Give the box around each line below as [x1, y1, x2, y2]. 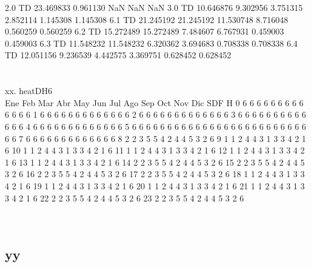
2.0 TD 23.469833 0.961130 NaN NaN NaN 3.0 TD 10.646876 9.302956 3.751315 [5, 1, 303, 13]
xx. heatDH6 [5, 84, 52, 97]
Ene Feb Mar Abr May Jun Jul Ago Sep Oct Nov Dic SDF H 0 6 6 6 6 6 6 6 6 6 [5, 96, 304, 109]
